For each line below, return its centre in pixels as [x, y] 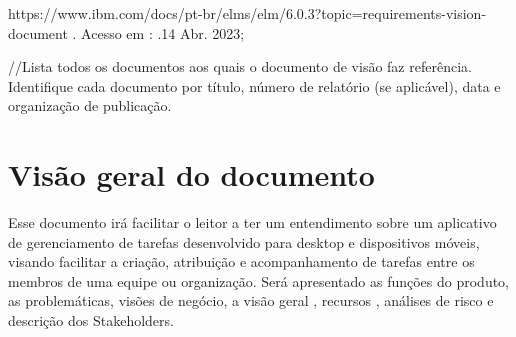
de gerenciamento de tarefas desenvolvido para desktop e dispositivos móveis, [244, 241]
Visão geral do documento [191, 174]
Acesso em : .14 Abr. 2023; [163, 32]
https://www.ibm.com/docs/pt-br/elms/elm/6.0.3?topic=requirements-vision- [247, 13]
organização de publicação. [90, 105]
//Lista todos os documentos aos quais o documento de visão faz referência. [240, 66]
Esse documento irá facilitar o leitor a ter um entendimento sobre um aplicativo [252, 222]
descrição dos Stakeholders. [91, 320]
